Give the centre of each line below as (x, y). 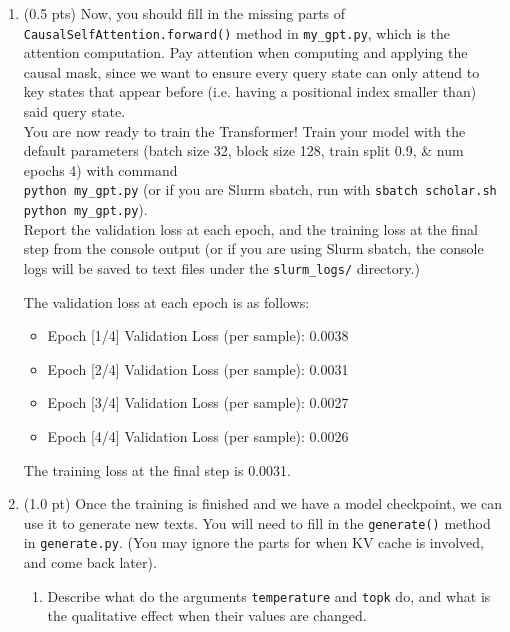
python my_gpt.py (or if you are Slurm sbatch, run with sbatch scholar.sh (260, 189)
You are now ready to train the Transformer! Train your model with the (244, 130)
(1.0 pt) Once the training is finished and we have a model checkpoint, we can (262, 503)
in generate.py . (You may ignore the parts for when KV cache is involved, (253, 542)
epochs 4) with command (100, 169)
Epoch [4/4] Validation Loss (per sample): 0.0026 (198, 435)
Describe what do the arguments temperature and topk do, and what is (269, 595)
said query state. (74, 111)
